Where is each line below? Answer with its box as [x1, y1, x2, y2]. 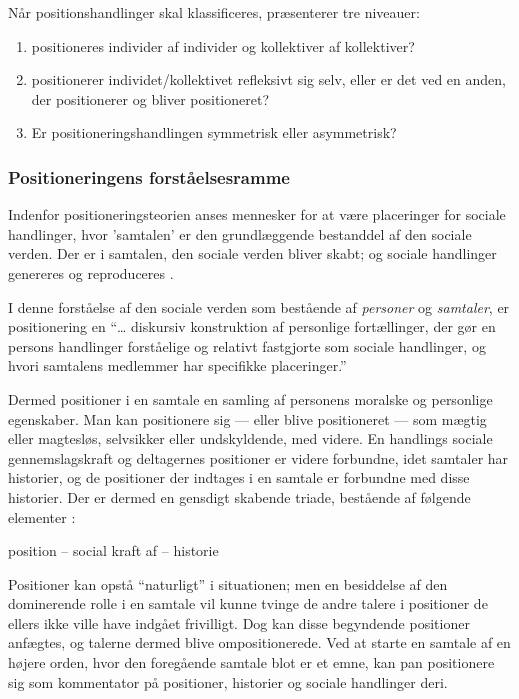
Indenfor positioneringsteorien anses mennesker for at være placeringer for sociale [8, 204, 506, 225]
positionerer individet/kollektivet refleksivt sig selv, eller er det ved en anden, [31, 69, 506, 90]
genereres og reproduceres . [8, 262, 174, 283]
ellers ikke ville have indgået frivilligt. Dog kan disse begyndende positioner [8, 612, 470, 633]
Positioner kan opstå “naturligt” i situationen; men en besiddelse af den [8, 573, 448, 594]
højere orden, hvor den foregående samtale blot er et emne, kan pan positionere [8, 652, 495, 673]
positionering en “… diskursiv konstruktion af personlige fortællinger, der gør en [8, 316, 496, 337]
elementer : [8, 506, 76, 527]
